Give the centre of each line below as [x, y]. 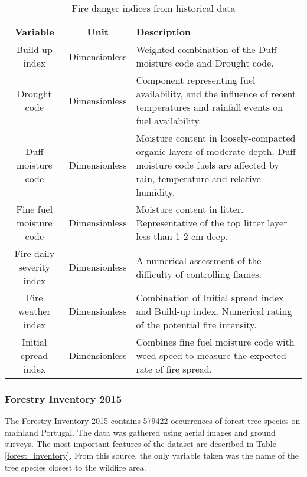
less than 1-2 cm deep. [182, 236]
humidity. [156, 192]
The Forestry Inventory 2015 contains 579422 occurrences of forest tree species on [153, 421]
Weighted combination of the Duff [206, 49]
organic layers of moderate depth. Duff [216, 151]
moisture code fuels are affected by [208, 165]
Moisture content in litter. [190, 209]
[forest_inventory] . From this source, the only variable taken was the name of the [152, 455]
